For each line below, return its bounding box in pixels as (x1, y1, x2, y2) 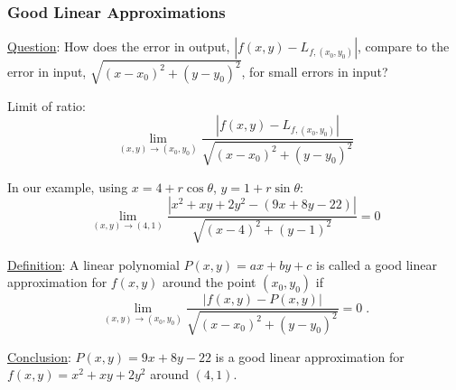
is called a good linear (316, 255, 437, 274)
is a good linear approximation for (215, 347, 405, 366)
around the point (162, 273, 256, 292)
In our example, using (7, 177, 128, 196)
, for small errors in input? (241, 62, 388, 81)
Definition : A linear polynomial (7, 255, 180, 274)
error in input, (7, 62, 87, 81)
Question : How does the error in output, (7, 37, 230, 56)
